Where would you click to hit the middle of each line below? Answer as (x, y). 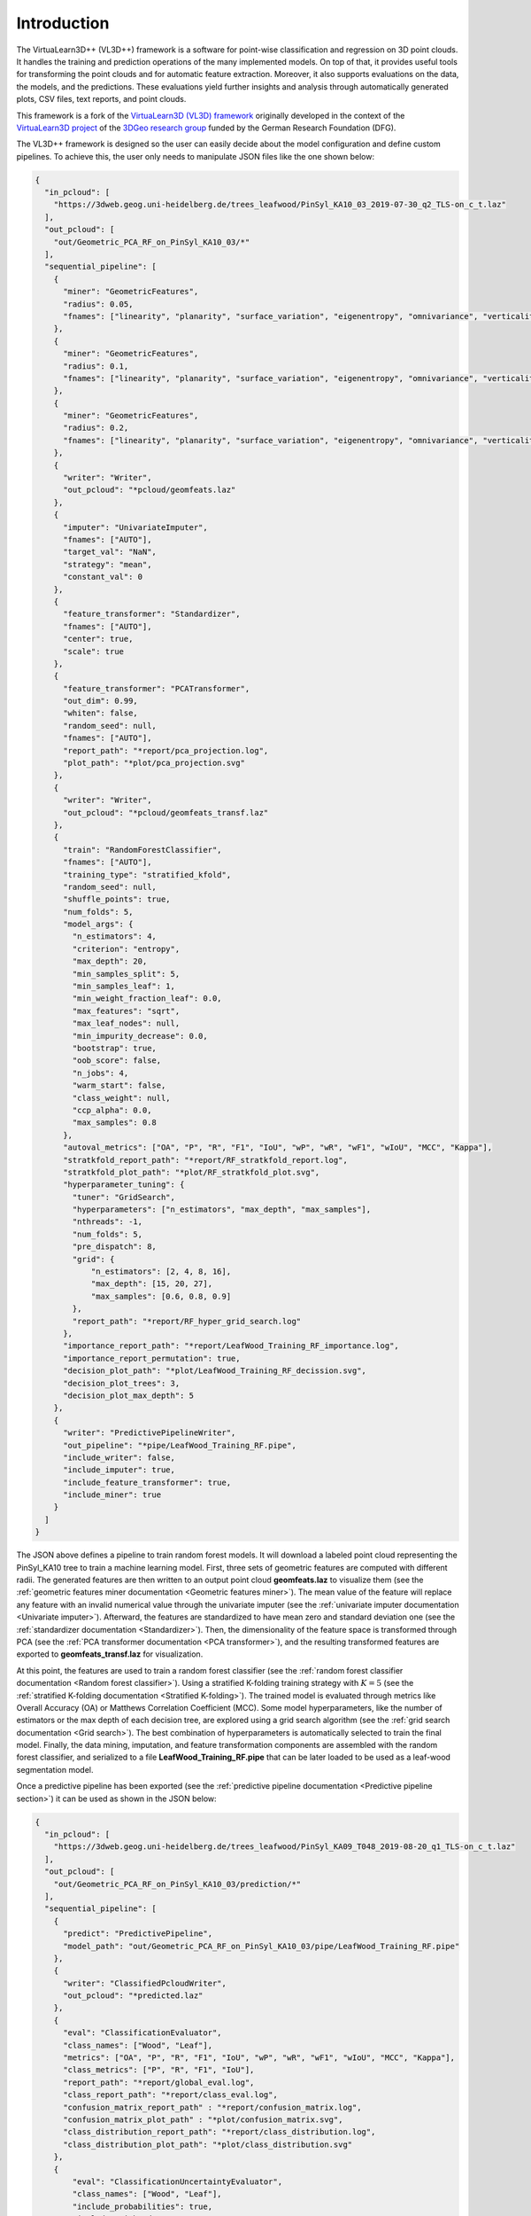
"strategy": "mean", (108, 564)
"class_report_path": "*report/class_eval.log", (170, 2095)
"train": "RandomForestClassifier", (142, 850)
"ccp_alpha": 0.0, (112, 1110)
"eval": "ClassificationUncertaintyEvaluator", (177, 2181)
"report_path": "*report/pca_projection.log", (166, 750)
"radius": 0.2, (96, 428)
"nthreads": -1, (108, 1222)
